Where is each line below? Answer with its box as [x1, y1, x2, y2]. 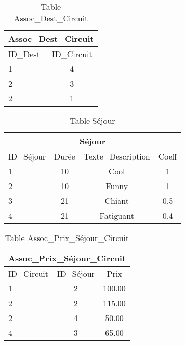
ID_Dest [8, 48, 40, 60]
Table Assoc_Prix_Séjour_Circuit [5, 232, 129, 244]
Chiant [104, 195, 129, 206]
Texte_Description [83, 150, 150, 162]
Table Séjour [70, 115, 115, 126]
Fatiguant [99, 209, 134, 221]
